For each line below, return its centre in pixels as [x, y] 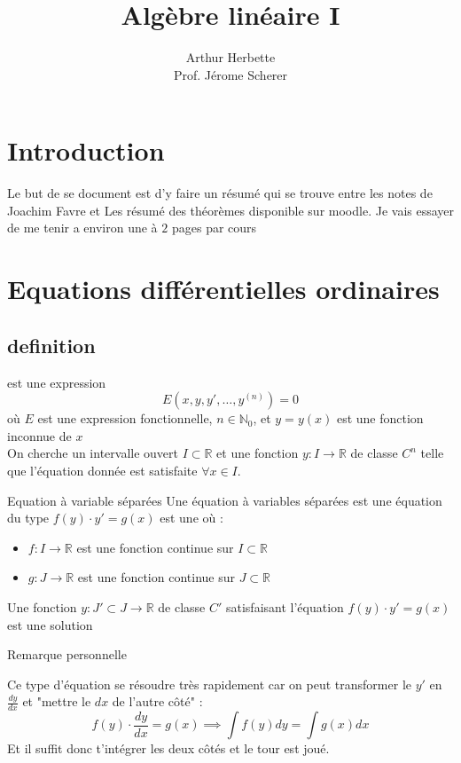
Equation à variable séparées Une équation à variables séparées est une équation [225, 500]
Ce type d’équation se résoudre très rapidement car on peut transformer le [209, 684]
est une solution [50, 624]
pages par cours [214, 228]
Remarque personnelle [67, 654]
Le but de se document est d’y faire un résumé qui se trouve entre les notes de [220, 193]
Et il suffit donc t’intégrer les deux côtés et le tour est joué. [168, 748]
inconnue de [39, 435]
